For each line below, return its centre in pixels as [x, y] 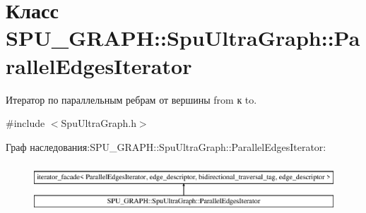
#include [25, 123]
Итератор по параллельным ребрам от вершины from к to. [131, 99]
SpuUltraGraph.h [99, 123]
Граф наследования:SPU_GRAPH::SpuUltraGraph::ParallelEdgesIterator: [166, 146]
